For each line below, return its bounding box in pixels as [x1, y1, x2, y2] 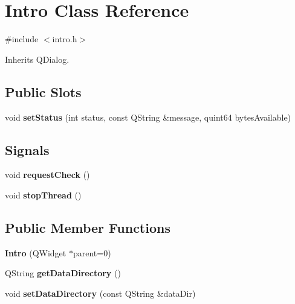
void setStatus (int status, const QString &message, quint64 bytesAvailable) [5, 110, 291, 123]
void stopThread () [5, 188, 82, 201]
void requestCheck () [5, 168, 90, 181]
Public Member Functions [5, 218, 170, 236]
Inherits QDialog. [5, 52, 70, 65]
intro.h [52, 33, 77, 45]
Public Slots [5, 82, 82, 101]
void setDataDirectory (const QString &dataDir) [5, 287, 196, 299]
